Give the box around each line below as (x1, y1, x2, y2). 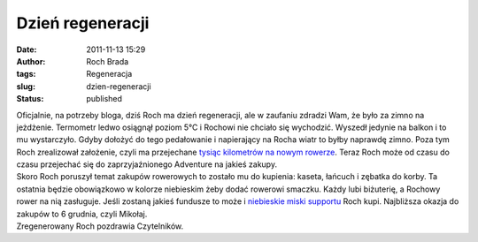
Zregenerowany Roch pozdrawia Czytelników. (16, 221, 184, 231)
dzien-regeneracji (86, 80, 151, 92)
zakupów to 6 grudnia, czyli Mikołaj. (16, 208, 148, 219)
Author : (16, 56, 46, 66)
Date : (16, 44, 37, 55)
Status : (16, 94, 44, 104)
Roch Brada (86, 56, 129, 66)
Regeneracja (86, 69, 133, 79)
